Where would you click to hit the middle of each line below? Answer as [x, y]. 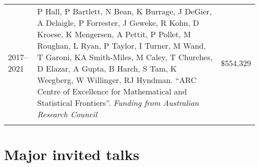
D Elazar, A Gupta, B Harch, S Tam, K [107, 68]
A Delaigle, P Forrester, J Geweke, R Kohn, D [118, 23]
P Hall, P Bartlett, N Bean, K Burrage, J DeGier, [125, 11]
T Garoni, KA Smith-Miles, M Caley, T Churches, [125, 57]
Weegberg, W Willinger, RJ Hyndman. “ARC [117, 80]
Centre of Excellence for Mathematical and [112, 91]
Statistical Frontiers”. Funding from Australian [118, 103]
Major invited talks [72, 154]
